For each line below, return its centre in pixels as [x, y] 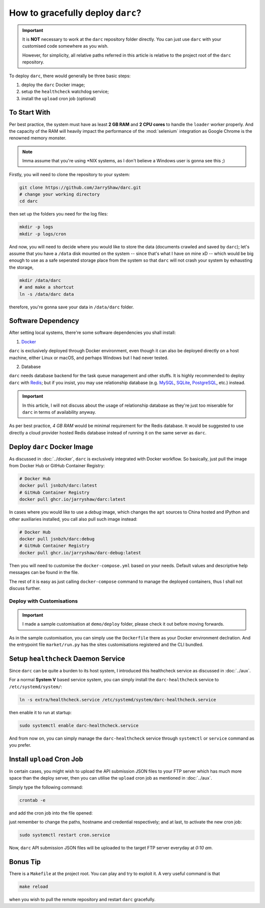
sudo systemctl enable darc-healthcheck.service [79, 725]
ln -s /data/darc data [47, 294]
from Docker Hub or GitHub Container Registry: [57, 466]
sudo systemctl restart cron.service [65, 835]
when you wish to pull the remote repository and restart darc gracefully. [82, 899]
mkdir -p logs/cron [43, 234]
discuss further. [25, 588]
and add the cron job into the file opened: [51, 813]
